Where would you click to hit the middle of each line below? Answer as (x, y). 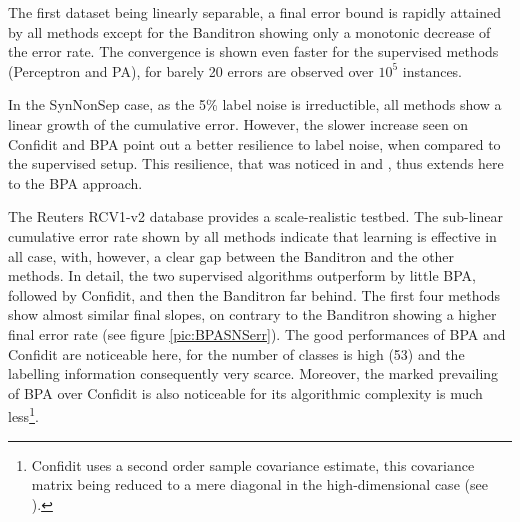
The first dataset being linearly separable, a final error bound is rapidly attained (254, 12)
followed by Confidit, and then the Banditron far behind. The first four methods (254, 294)
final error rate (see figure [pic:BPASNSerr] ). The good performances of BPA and (257, 333)
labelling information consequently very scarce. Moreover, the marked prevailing (253, 373)
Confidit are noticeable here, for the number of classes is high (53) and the (236, 353)
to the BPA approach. (75, 182)
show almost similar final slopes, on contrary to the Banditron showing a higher (252, 314)
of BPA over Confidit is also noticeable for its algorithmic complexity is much (245, 392)
